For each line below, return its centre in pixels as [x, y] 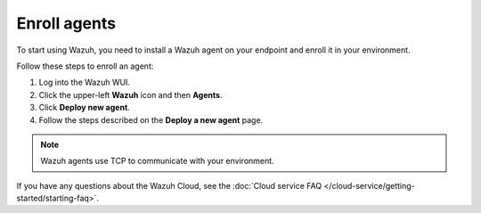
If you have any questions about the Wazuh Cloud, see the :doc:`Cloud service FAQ [169, 185]
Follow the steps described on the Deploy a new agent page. [151, 119]
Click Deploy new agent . [85, 108]
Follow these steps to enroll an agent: [85, 66]
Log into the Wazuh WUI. [85, 82]
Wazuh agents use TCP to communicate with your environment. [158, 161]
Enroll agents [66, 23]
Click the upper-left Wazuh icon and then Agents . [130, 94]
